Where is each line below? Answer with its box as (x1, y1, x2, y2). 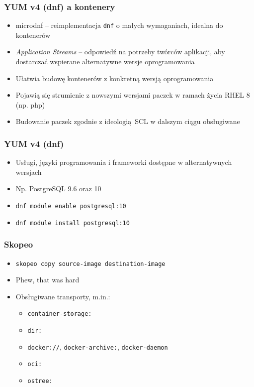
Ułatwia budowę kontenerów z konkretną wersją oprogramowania (15, 73, 214, 83)
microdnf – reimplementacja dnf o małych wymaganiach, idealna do (15, 20, 223, 30)
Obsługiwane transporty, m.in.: (15, 291, 110, 301)
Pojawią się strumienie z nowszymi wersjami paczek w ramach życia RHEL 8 (15, 90, 250, 100)
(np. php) (15, 99, 45, 110)
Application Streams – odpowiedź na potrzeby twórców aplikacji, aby (15, 46, 225, 57)
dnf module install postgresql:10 (15, 219, 130, 227)
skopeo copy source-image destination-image (15, 260, 166, 267)
